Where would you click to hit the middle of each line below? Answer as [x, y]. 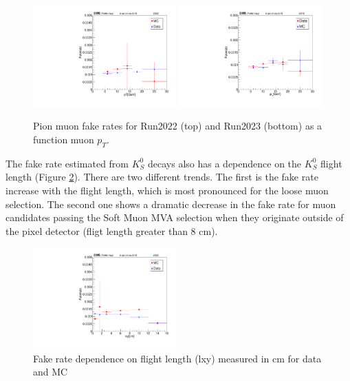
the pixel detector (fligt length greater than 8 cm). [112, 230]
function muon [64, 139]
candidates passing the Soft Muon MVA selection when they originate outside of [175, 217]
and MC [51, 372]
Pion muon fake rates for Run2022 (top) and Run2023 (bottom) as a [178, 126]
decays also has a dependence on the [225, 163]
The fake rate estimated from [67, 163]
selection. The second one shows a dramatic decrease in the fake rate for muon [171, 204]
